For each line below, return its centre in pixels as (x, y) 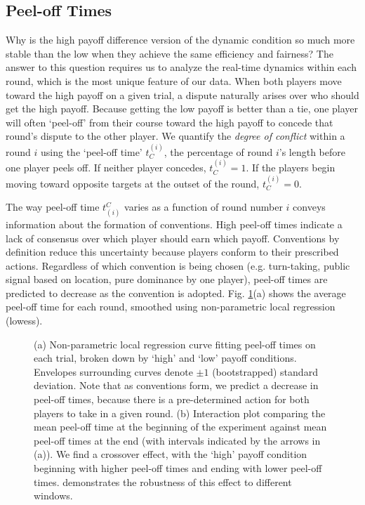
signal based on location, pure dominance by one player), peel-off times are (167, 279)
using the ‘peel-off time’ (92, 151)
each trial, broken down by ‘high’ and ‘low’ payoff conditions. (165, 358)
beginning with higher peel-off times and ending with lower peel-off (178, 468)
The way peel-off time (53, 207)
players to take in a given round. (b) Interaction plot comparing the (180, 413)
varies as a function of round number (204, 207)
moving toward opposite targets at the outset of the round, (133, 183)
